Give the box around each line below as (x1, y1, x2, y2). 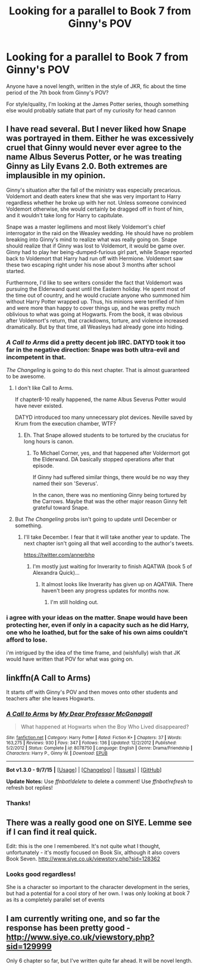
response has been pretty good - (6, 922, 131, 933)
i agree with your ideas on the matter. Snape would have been (6, 613, 188, 621)
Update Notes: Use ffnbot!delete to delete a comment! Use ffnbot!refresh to (6, 778, 193, 785)
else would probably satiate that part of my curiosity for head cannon (6, 107, 176, 114)
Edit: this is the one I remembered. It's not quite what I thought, (6, 843, 161, 850)
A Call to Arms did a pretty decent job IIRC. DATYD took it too (6, 338, 186, 346)
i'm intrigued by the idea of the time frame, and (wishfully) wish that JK (6, 649, 180, 656)
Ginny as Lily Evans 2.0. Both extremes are (6, 161, 168, 171)
